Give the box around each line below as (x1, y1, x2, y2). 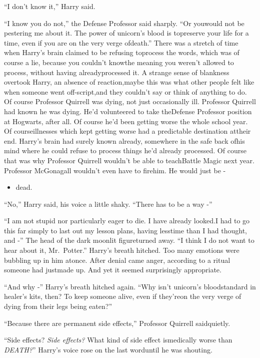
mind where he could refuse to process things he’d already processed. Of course (4, 145, 246, 156)
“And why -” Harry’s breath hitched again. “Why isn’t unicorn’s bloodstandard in (4, 281, 256, 291)
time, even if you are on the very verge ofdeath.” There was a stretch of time (4, 37, 238, 48)
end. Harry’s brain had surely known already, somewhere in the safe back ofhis (4, 135, 245, 146)
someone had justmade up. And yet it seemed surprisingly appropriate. (4, 264, 221, 275)
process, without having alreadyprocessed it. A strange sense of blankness (4, 67, 229, 77)
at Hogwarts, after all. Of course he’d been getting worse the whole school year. (4, 116, 248, 126)
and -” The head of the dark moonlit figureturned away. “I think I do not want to (4, 235, 254, 245)
